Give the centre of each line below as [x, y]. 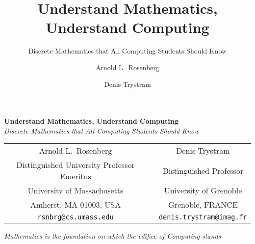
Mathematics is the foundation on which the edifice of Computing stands [113, 236]
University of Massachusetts [76, 190]
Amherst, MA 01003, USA [76, 205]
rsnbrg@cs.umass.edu [76, 217]
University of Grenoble [203, 190]
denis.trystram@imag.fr [203, 217]
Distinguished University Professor [76, 165]
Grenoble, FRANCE [203, 205]
